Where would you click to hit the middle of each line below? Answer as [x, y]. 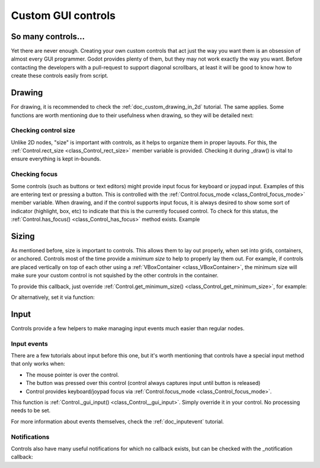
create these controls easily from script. [60, 76]
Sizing [23, 236]
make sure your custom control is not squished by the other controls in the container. [115, 276]
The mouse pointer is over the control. [73, 375]
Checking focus [34, 174]
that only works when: [38, 364]
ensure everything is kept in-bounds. [56, 159]
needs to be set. [31, 410]
